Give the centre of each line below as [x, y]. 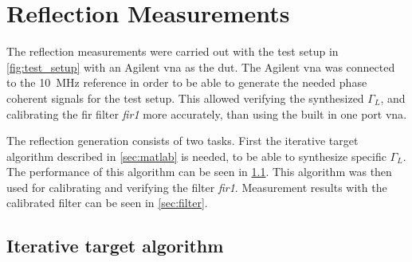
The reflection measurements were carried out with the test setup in [173, 51]
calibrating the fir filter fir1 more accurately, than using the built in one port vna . [207, 113]
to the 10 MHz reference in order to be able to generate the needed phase [187, 82]
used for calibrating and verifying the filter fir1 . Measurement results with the [197, 187]
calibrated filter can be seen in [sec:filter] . [107, 203]
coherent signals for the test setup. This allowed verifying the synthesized [185, 98]
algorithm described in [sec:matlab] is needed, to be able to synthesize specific [196, 156]
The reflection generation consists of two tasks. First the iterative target [182, 141]
